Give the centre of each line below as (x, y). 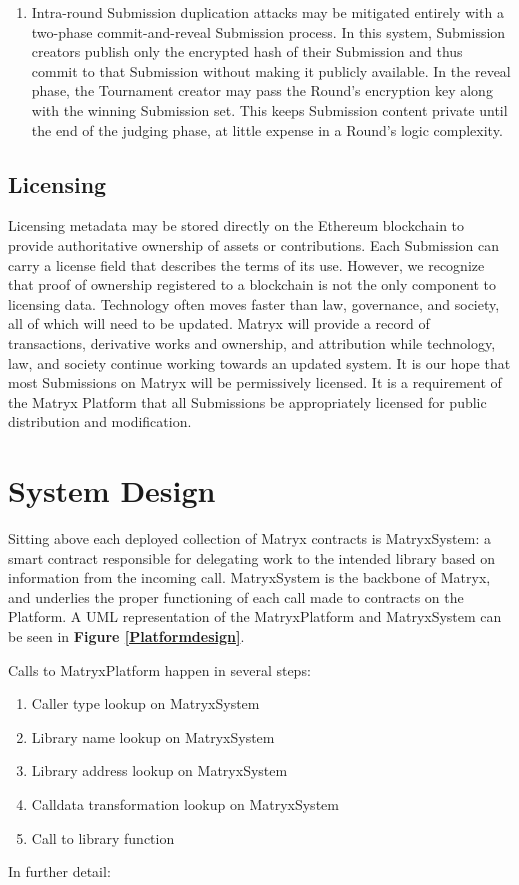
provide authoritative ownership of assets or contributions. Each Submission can (253, 244)
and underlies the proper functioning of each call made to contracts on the (236, 596)
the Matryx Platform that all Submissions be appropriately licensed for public (247, 401)
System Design (112, 490)
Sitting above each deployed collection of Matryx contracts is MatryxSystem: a (249, 538)
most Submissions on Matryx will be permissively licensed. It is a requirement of (255, 382)
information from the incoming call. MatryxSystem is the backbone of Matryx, (249, 577)
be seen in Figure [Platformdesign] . (126, 635)
